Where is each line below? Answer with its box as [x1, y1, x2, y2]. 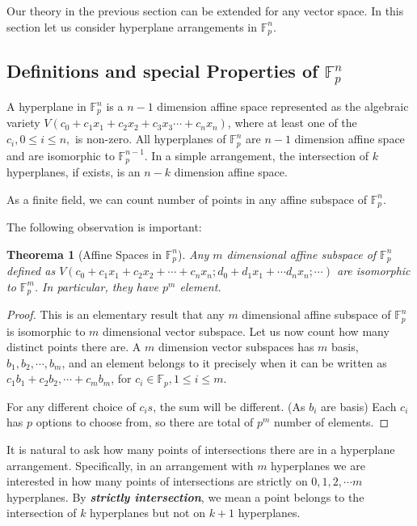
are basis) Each [321, 397, 397, 414]
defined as [6, 262, 56, 279]
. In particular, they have [34, 278, 158, 295]
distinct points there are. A [6, 338, 141, 355]
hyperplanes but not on [90, 504, 205, 521]
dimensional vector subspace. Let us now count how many [103, 322, 390, 339]
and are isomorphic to [6, 146, 115, 163]
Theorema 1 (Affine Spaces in [6, 245, 162, 262]
